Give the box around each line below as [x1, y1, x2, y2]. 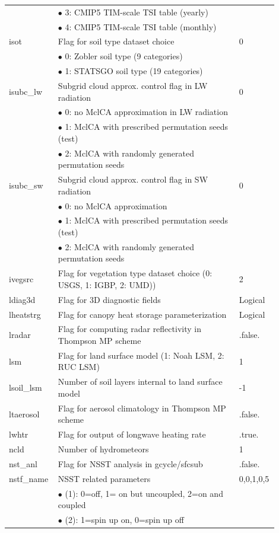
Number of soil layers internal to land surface [58, 375, 223, 388]
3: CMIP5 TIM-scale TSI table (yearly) [65, 5, 208, 18]
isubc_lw [9, 85, 43, 97]
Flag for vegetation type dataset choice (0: [58, 267, 213, 279]
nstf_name [9, 472, 49, 484]
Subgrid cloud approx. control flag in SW [58, 173, 208, 186]
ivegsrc [9, 273, 34, 285]
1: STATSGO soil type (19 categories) [65, 65, 203, 77]
